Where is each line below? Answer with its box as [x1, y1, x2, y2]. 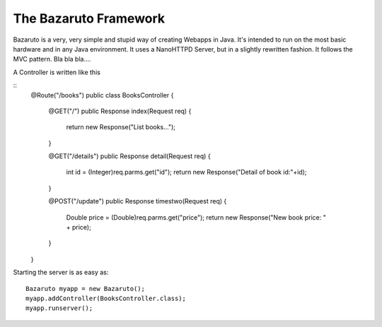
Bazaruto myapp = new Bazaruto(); [25, 285, 145, 292]
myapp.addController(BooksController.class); [25, 294, 187, 302]
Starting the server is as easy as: [13, 268, 109, 277]
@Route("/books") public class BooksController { [30, 90, 174, 99]
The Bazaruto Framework [13, 11, 166, 26]
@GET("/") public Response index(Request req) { [48, 107, 192, 115]
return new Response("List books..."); [66, 123, 176, 131]
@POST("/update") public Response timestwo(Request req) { [48, 197, 227, 206]
